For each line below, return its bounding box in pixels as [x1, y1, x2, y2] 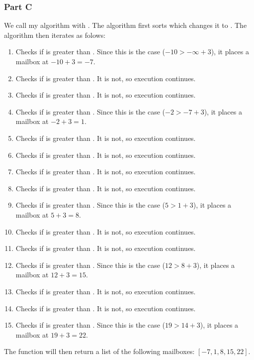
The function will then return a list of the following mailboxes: [4, 346, 195, 357]
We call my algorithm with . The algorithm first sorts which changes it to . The [4, 20, 247, 30]
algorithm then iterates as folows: [4, 29, 106, 40]
